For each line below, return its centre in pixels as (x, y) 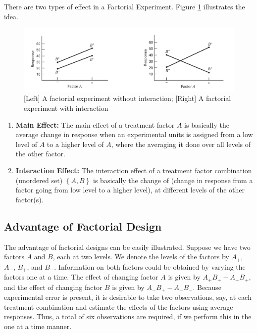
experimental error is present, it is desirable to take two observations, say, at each (128, 297)
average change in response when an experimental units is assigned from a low (134, 134)
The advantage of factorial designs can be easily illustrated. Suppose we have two (127, 247)
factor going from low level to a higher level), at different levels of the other (130, 190)
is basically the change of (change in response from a (173, 180)
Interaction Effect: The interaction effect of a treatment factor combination (134, 170)
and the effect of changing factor (53, 287)
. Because (207, 287)
